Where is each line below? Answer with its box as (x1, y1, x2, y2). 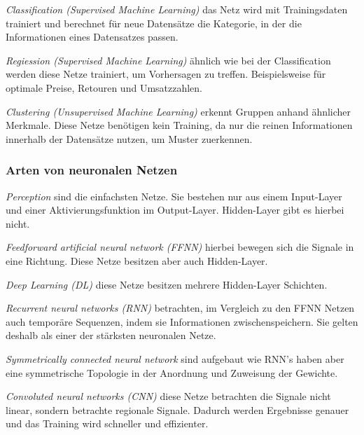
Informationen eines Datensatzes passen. (6, 29, 178, 44)
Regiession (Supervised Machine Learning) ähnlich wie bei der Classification (6, 53, 331, 67)
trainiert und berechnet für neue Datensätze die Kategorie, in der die (6, 15, 302, 30)
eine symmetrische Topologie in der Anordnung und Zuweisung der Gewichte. (6, 365, 338, 380)
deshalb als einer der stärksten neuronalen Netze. (6, 328, 216, 343)
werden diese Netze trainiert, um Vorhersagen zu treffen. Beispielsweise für (6, 67, 326, 81)
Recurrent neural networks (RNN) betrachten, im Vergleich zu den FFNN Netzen (6, 301, 355, 315)
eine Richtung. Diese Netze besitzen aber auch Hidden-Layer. (6, 253, 268, 268)
